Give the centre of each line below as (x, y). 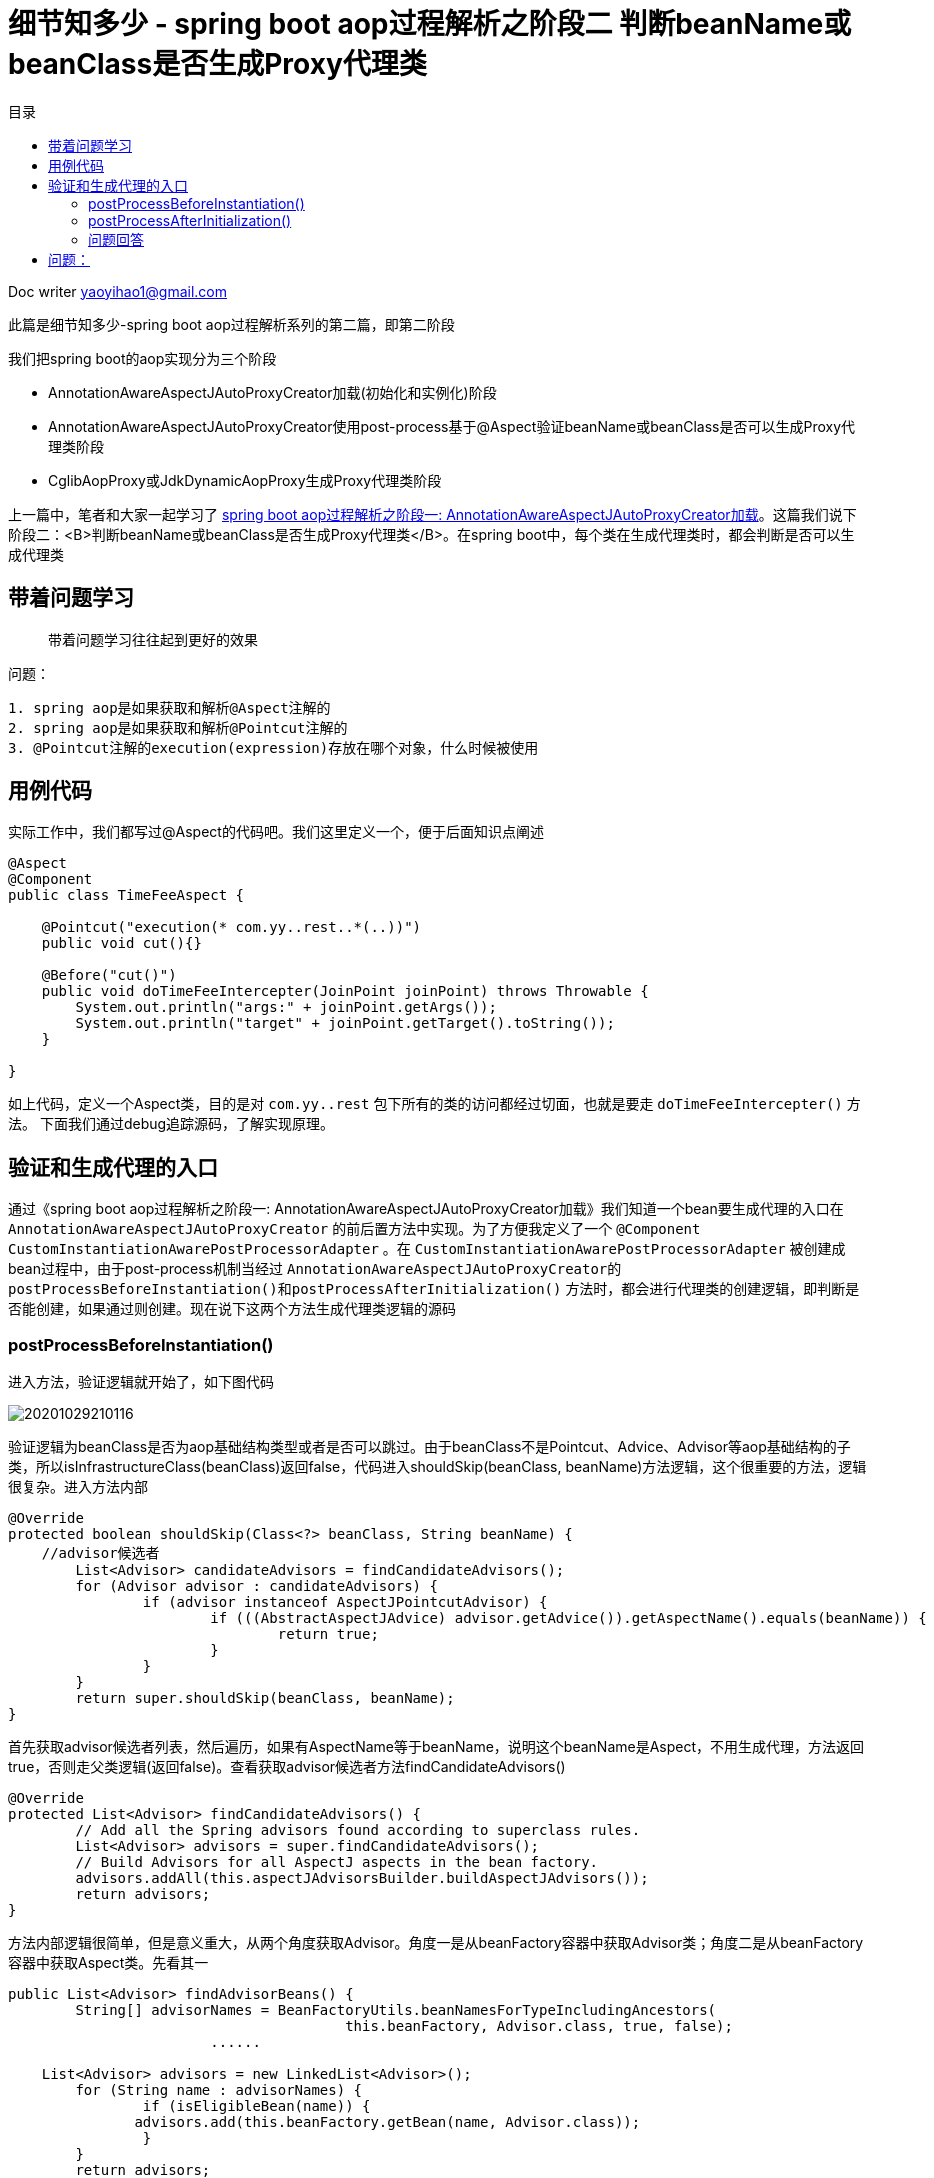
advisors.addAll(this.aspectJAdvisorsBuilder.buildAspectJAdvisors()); (362, 1878)
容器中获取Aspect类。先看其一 (108, 1963)
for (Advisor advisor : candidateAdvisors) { (256, 1586)
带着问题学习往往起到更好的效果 (153, 639)
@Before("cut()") (109, 975)
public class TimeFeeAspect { (126, 895)
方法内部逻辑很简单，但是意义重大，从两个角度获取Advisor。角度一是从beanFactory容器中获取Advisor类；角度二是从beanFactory (436, 1943)
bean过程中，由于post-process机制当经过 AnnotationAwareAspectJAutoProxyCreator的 (315, 1269)
